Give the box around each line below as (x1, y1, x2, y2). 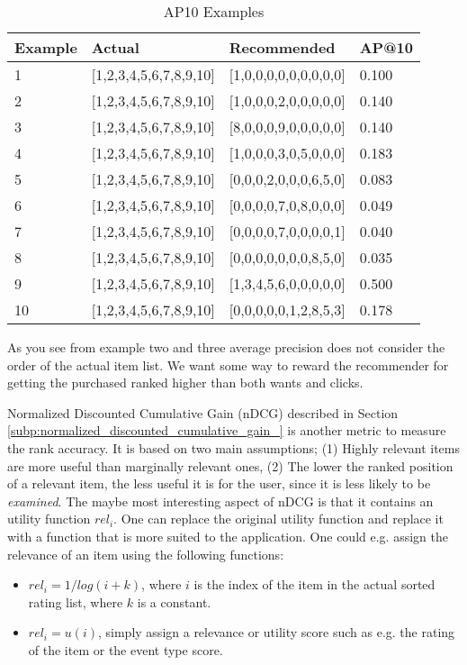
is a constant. (137, 592, 211, 611)
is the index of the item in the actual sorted (193, 575, 436, 594)
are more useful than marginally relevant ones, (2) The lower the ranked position (7, 456, 454, 475)
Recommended (229, 37, 336, 58)
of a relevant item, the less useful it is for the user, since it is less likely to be (7, 474, 431, 493)
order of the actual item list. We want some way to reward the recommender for (7, 355, 449, 374)
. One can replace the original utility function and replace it (113, 509, 444, 528)
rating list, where (28, 592, 123, 611)
